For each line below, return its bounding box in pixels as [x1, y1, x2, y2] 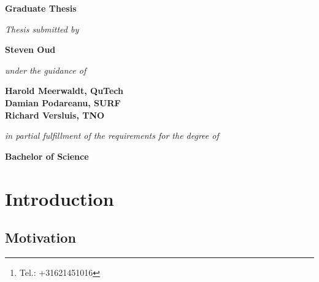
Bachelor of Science [5, 149, 89, 162]
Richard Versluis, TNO [5, 108, 105, 121]
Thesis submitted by [5, 22, 79, 35]
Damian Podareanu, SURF [5, 96, 121, 109]
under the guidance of [5, 63, 86, 76]
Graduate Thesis [5, 2, 77, 14]
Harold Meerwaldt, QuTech [5, 84, 124, 97]
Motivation [5, 228, 76, 247]
